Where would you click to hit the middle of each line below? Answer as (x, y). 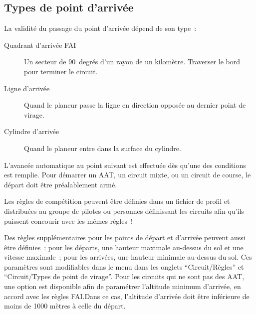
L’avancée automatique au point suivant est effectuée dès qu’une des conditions (125, 165)
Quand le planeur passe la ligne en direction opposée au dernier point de (135, 105)
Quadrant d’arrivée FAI (40, 45)
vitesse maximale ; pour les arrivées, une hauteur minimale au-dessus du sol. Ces (128, 257)
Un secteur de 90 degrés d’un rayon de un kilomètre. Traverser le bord (132, 62)
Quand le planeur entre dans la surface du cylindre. (103, 148)
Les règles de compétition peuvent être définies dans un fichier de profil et (117, 201)
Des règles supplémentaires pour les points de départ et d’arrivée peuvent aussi (125, 237)
